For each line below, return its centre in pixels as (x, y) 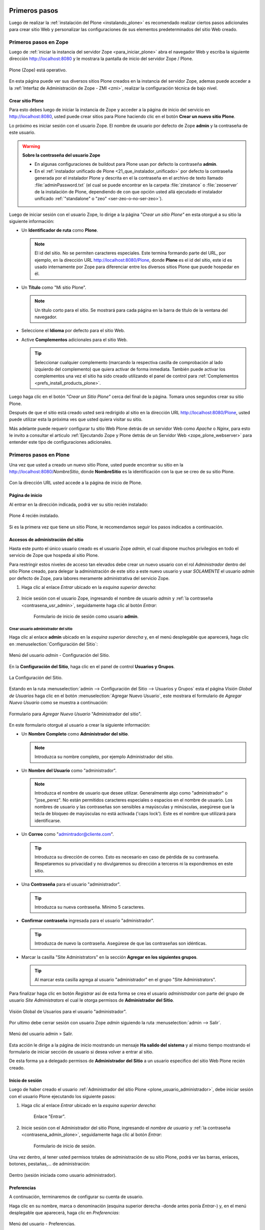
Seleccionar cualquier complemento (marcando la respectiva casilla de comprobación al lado (129, 362)
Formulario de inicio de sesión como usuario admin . (86, 616)
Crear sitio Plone (26, 100)
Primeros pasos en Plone (39, 455)
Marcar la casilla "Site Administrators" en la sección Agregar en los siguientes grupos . (110, 957)
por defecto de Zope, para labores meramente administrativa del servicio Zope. (89, 578)
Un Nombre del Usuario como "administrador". (69, 770)
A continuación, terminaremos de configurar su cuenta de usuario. (76, 1197)
